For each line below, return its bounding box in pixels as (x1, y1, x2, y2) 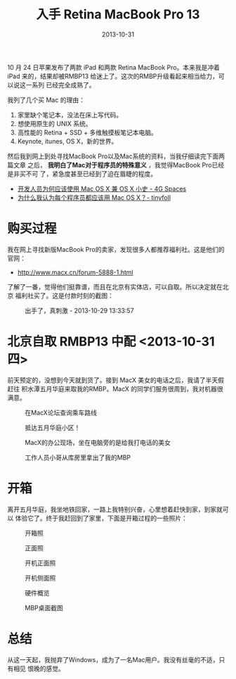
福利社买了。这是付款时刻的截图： (15, 291, 114, 300)
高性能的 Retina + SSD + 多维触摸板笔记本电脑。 (17, 128, 158, 137)
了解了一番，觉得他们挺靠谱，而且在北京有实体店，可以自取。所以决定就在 (7, 282, 223, 291)
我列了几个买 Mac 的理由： (7, 96, 86, 104)
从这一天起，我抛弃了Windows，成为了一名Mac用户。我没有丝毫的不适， (7, 655, 219, 664)
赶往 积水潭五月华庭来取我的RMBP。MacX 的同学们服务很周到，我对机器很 (7, 384, 223, 393)
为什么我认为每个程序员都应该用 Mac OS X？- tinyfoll (17, 193, 171, 201)
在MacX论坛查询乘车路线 (25, 408, 97, 417)
